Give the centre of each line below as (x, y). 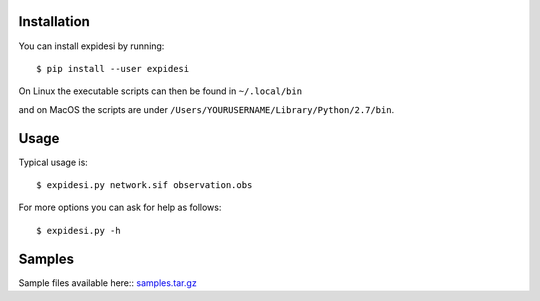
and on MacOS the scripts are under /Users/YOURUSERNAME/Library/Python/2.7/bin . (206, 109)
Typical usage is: (53, 162)
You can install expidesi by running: (91, 46)
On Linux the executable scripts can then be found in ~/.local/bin (160, 91)
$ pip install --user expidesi (113, 68)
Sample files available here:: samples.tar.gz (107, 282)
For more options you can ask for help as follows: (120, 207)
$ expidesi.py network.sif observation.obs (144, 184)
